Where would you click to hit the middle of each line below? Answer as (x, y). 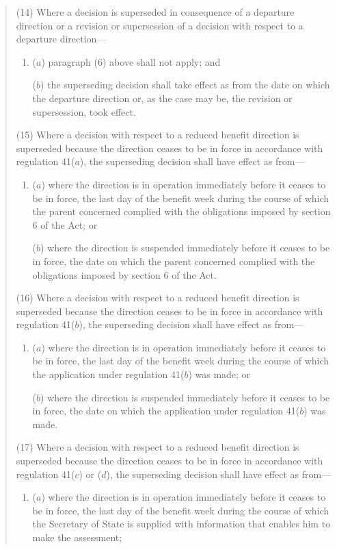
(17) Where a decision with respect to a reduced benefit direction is (158, 447)
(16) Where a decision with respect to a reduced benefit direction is (158, 298)
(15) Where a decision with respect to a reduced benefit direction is (158, 135)
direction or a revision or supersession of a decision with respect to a (160, 25)
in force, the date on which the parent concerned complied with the (174, 261)
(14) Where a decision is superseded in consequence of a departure (155, 12)
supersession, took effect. (84, 111)
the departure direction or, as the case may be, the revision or (162, 98)
